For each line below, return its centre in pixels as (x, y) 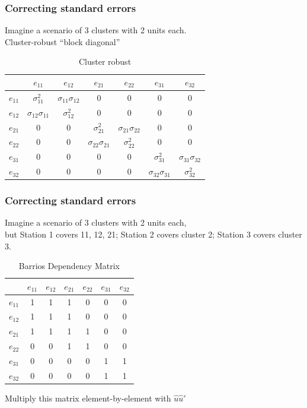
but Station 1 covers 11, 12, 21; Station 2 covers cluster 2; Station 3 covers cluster (153, 234)
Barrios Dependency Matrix (69, 266)
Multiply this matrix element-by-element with (88, 398)
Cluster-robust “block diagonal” (63, 41)
